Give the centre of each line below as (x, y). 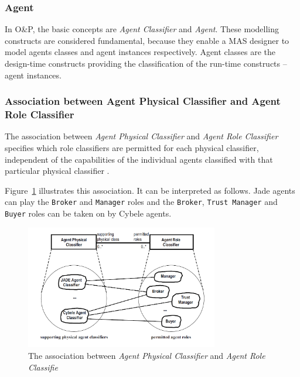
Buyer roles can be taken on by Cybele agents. (88, 213)
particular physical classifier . (57, 171)
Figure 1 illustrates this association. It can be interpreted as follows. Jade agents (150, 190)
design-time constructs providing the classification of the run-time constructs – (146, 63)
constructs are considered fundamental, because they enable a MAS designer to (147, 40)
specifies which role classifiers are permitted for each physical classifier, (132, 147)
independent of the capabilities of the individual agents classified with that (139, 159)
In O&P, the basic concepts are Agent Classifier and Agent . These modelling (142, 29)
